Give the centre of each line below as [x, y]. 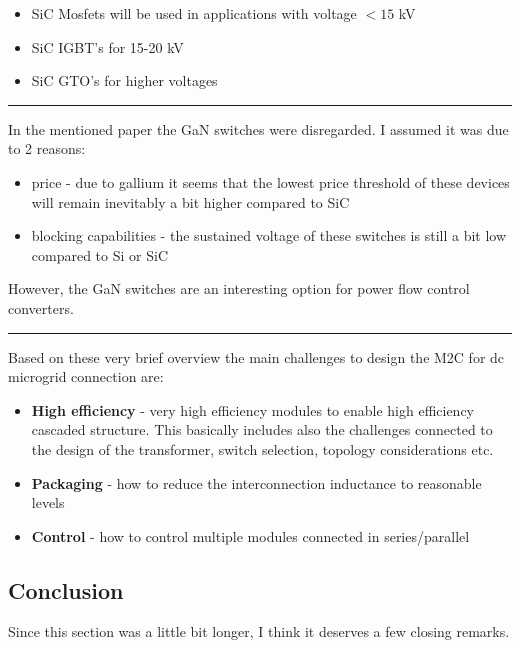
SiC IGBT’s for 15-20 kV [107, 46]
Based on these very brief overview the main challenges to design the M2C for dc [256, 356]
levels [48, 502]
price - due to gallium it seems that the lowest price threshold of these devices [270, 181]
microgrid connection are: [86, 376]
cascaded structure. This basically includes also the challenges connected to [262, 429]
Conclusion [66, 589]
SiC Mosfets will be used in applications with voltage [194, 13]
